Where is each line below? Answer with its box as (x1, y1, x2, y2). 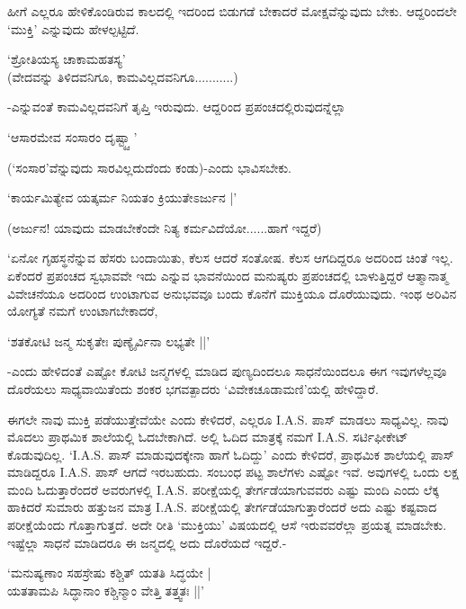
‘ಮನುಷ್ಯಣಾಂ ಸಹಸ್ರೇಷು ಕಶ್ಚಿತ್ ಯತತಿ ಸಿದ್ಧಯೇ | (7, 563, 211, 582)
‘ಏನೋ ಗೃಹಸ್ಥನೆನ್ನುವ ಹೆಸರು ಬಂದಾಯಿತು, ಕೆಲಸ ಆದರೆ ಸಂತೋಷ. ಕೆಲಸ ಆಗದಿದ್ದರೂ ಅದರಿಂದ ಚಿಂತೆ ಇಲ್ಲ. (7, 248, 453, 267)
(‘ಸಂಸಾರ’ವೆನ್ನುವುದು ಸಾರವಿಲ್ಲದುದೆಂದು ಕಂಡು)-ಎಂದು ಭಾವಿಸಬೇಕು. (7, 157, 291, 176)
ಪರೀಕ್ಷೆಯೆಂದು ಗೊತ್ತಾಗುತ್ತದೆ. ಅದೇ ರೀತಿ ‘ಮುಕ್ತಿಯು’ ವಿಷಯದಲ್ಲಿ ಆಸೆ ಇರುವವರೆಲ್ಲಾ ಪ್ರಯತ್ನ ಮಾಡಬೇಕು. (7, 515, 447, 534)
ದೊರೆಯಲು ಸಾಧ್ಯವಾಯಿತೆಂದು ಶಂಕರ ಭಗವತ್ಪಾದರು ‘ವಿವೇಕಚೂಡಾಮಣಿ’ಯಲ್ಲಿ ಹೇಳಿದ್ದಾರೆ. (7, 379, 379, 398)
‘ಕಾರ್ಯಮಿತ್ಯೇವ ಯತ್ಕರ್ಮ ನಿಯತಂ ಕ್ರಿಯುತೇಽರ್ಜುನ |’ (7, 188, 237, 207)
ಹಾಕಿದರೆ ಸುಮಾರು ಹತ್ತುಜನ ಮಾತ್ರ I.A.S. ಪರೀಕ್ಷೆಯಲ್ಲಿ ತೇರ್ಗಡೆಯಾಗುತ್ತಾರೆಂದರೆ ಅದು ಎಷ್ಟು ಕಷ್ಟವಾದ (7, 497, 437, 516)
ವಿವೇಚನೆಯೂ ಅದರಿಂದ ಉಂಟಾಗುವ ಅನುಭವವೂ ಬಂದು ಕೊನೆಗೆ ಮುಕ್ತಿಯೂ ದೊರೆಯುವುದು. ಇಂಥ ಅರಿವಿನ (7, 283, 457, 302)
